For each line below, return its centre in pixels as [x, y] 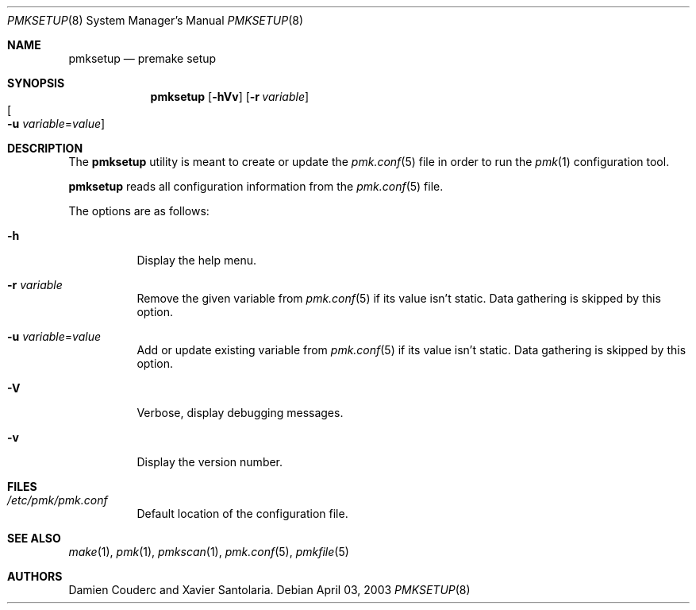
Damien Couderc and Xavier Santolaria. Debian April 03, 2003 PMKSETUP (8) [269, 590]
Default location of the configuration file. [242, 513]
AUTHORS [35, 576]
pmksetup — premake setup [142, 58]
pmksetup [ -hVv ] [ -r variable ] [230, 97]
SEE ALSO [34, 538]
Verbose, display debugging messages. [240, 413]
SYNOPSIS [36, 83]
